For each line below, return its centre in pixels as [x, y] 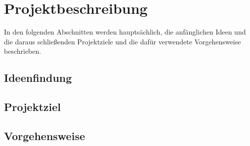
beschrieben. [23, 51]
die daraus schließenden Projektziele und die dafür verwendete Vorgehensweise [123, 41]
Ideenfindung [38, 78]
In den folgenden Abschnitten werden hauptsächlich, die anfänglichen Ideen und [125, 32]
